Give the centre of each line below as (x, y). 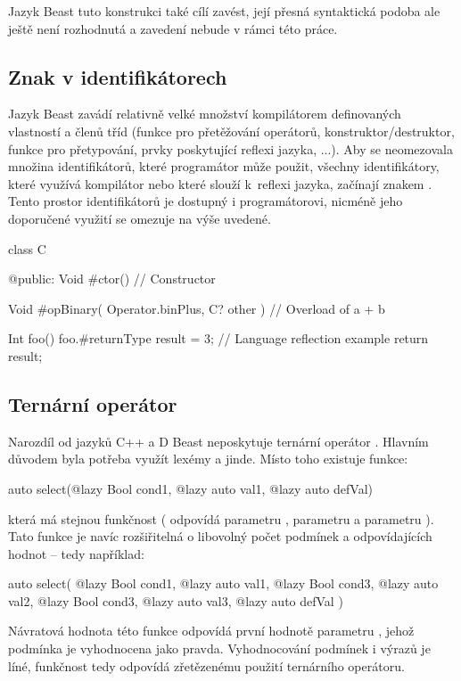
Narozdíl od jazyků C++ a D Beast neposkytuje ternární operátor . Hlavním (218, 441)
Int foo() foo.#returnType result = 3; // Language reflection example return (218, 338)
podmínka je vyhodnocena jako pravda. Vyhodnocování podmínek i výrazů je (219, 648)
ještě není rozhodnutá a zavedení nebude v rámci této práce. (173, 28)
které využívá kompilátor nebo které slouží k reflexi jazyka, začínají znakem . (220, 183)
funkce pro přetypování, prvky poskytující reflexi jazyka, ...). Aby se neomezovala (230, 148)
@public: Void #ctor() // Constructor (112, 279)
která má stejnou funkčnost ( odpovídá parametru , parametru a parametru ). (221, 518)
